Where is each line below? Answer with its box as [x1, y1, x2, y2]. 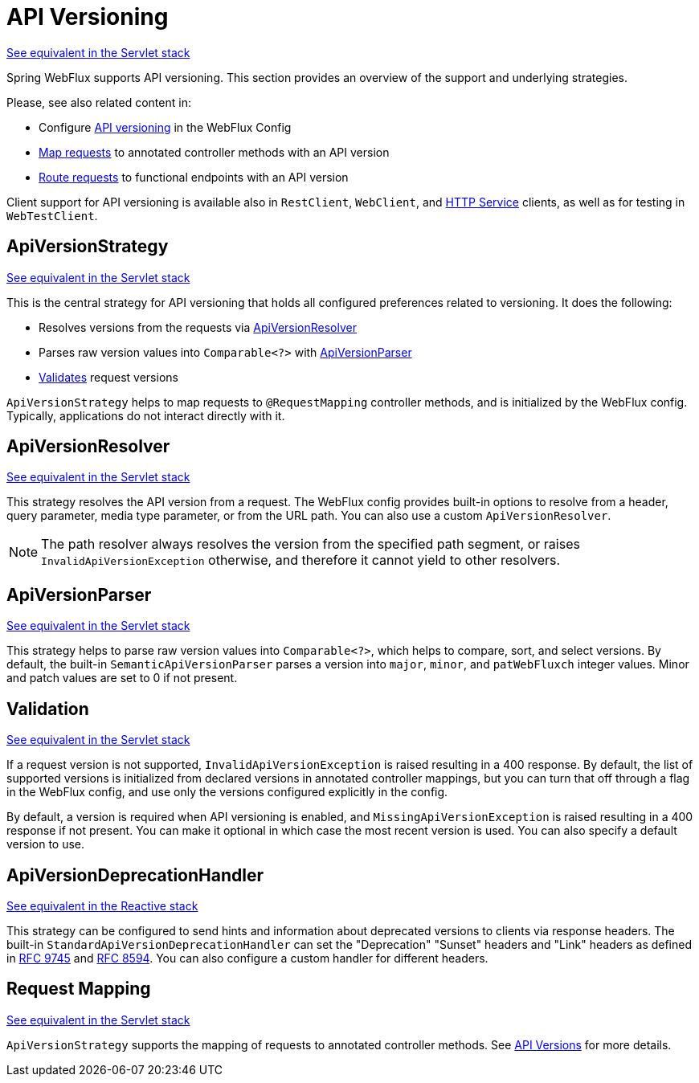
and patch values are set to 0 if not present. [6, 671, 238, 685]
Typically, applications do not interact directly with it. [6, 408, 285, 423]
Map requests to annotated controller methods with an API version [39, 145, 390, 159]
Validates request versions [39, 370, 178, 384]
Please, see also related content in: [6, 95, 191, 109]
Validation [6, 698, 89, 719]
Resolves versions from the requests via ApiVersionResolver [39, 320, 357, 334]
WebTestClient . [6, 208, 98, 223]
